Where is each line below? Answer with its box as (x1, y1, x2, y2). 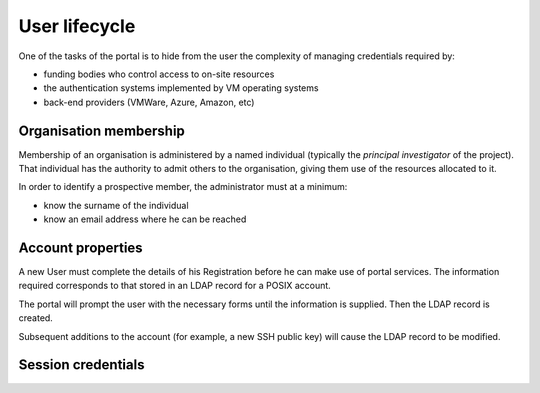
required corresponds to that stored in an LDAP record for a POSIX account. (18, 280, 332, 292)
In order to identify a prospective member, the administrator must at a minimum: (18, 181, 348, 193)
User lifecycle (18, 15, 136, 37)
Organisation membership (18, 122, 185, 139)
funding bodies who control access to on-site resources (43, 68, 275, 80)
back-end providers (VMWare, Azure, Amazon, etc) (43, 96, 255, 108)
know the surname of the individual (43, 199, 189, 211)
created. (18, 312, 54, 324)
